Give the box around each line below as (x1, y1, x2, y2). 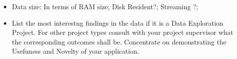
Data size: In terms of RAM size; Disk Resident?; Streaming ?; (12, 1, 198, 11)
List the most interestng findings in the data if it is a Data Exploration (12, 17, 223, 28)
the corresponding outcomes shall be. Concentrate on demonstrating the (12, 36, 226, 46)
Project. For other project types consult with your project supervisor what (12, 27, 234, 37)
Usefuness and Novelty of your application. (12, 46, 139, 56)
